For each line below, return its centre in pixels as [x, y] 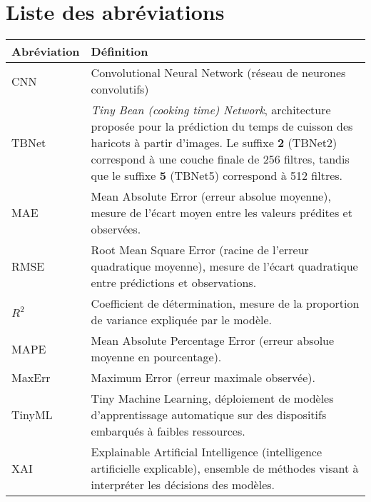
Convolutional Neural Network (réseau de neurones [218, 73]
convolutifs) [120, 89]
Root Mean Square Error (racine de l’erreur [200, 250]
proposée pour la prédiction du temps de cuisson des [222, 126]
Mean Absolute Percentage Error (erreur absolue [213, 341]
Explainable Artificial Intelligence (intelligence [207, 452]
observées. [116, 229]
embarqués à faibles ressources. [168, 431]
